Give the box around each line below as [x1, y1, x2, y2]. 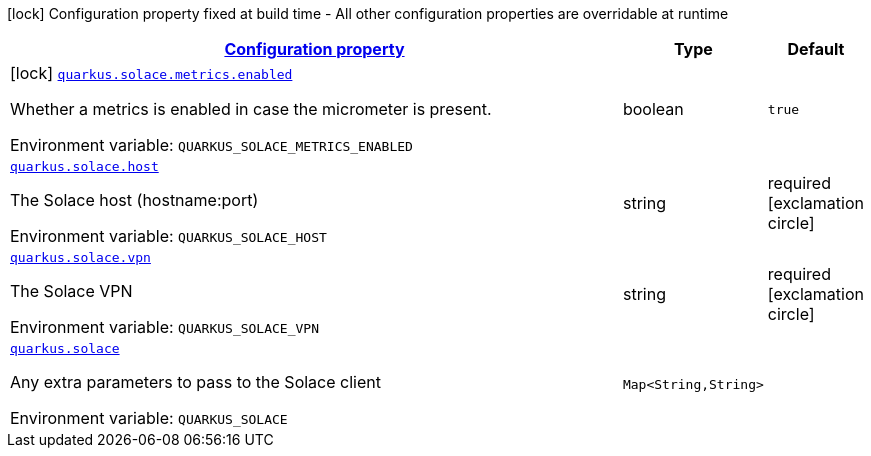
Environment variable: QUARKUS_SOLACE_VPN [10, 317, 319, 337]
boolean [622, 99, 684, 119]
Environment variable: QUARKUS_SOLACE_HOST [10, 226, 327, 246]
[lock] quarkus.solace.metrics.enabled [10, 63, 293, 83]
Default [787, 39, 845, 59]
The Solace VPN [10, 281, 133, 301]
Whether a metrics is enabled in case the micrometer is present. [10, 99, 492, 119]
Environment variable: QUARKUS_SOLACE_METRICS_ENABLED [10, 135, 413, 155]
